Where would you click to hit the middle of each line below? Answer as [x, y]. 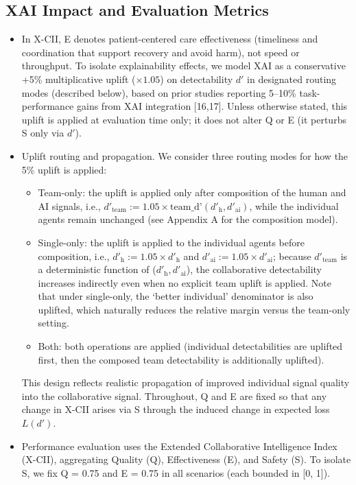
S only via [43, 133]
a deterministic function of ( [97, 269]
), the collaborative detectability [254, 269]
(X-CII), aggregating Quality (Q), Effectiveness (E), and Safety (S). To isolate [186, 459]
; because [292, 256]
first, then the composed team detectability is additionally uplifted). [181, 359]
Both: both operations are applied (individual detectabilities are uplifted [190, 346]
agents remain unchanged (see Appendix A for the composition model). [188, 219]
